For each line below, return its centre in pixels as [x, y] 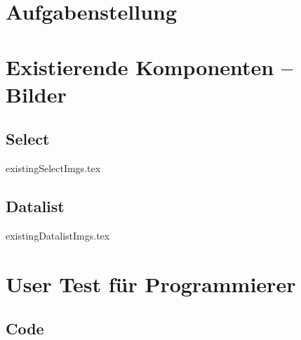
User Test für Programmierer [151, 283]
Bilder [36, 94]
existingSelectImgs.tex [53, 168]
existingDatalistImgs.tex [58, 235]
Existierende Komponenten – [149, 66]
